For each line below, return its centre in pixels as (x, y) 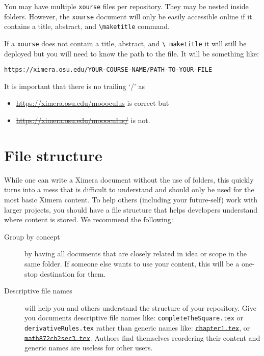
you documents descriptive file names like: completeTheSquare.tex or (134, 318)
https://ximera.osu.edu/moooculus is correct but (93, 103)
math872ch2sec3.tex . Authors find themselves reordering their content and (142, 337)
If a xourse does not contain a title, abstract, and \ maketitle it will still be (125, 43)
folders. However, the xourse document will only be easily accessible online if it (128, 16)
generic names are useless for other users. (89, 348)
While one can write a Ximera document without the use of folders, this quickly (129, 179)
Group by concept (32, 236)
